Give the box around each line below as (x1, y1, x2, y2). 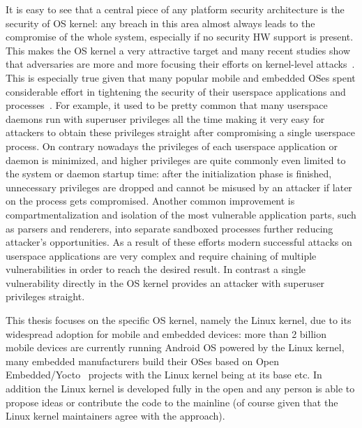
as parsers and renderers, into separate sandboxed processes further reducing (6, 221, 333, 235)
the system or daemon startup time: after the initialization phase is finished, (6, 166, 332, 181)
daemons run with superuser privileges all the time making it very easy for (6, 111, 325, 126)
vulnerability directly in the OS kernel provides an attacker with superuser (6, 275, 325, 290)
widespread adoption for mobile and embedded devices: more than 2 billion (6, 326, 326, 341)
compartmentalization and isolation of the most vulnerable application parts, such (6, 207, 356, 221)
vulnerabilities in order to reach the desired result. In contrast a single (6, 262, 306, 276)
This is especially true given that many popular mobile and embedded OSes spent (6, 70, 356, 84)
